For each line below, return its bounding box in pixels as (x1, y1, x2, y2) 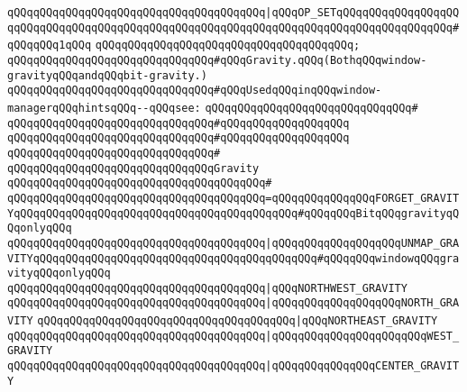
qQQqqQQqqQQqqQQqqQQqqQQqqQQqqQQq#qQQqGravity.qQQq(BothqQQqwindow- (7, 53, 427, 67)
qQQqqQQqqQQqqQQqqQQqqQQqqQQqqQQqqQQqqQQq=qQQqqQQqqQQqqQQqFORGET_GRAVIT (7, 191, 460, 205)
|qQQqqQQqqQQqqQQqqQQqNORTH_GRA (265, 296, 460, 310)
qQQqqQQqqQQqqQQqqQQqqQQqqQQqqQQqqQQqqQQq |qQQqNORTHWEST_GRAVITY (7, 281, 407, 295)
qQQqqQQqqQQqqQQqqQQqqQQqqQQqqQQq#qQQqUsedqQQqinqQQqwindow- (7, 84, 382, 97)
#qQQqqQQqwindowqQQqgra (316, 251, 460, 265)
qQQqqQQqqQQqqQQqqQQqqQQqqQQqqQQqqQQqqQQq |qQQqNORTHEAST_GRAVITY (37, 315, 438, 328)
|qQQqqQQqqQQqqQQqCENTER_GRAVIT (265, 360, 460, 373)
